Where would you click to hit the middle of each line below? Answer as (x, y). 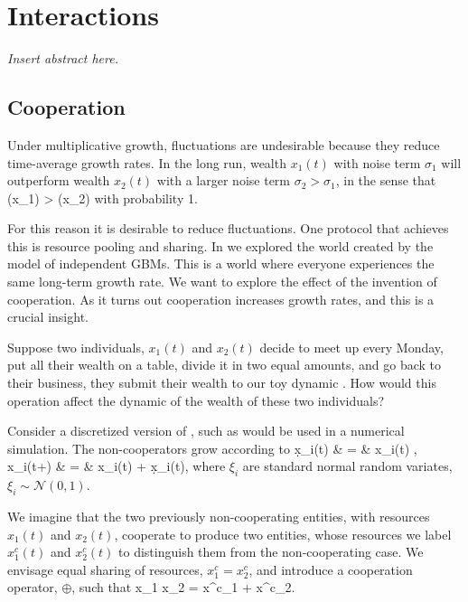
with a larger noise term (223, 180)
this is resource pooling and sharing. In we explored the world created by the (220, 245)
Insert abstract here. (63, 58)
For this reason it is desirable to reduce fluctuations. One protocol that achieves (228, 228)
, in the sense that (386, 180)
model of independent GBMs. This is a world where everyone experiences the (221, 263)
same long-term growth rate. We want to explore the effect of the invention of (222, 282)
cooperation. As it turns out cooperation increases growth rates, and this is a (221, 299)
